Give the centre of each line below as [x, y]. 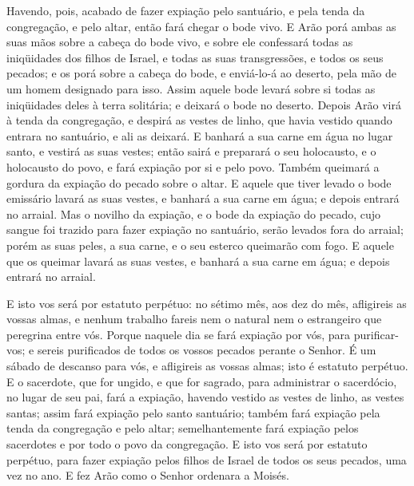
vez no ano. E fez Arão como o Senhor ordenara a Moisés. [148, 475]
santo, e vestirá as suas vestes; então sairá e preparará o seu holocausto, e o [191, 151]
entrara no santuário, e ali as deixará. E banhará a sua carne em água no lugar [200, 135]
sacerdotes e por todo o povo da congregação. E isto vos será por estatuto [187, 444]
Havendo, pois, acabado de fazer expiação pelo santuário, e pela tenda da [186, 10]
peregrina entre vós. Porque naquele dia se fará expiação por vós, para [179, 334]
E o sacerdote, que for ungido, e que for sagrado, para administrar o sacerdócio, [202, 381]
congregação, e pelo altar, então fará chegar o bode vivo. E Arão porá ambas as [201, 26]
